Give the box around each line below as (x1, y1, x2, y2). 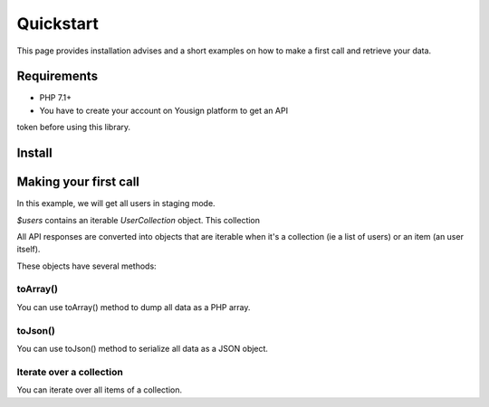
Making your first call (16, 175, 140, 190)
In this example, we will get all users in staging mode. (16, 198, 216, 209)
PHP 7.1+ (39, 92, 72, 103)
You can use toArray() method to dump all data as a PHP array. (16, 301, 251, 312)
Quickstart (16, 14, 100, 33)
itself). (16, 244, 41, 255)
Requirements (16, 69, 99, 84)
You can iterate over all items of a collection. (16, 384, 183, 395)
